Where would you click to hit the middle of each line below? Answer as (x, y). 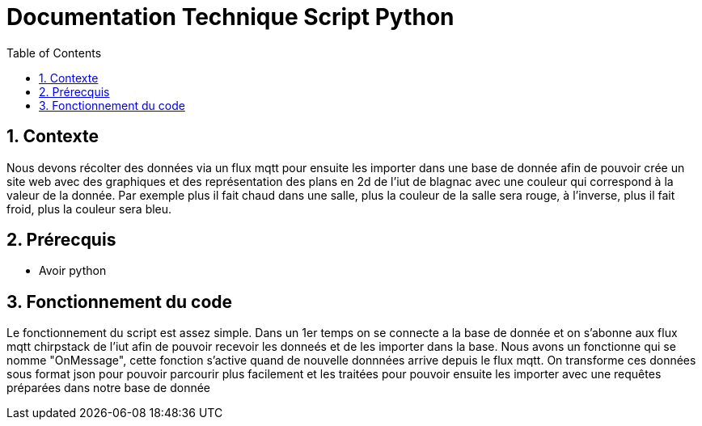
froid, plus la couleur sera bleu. (89, 209)
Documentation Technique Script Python (230, 17)
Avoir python (73, 271)
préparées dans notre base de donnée (109, 388)
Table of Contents (54, 53)
